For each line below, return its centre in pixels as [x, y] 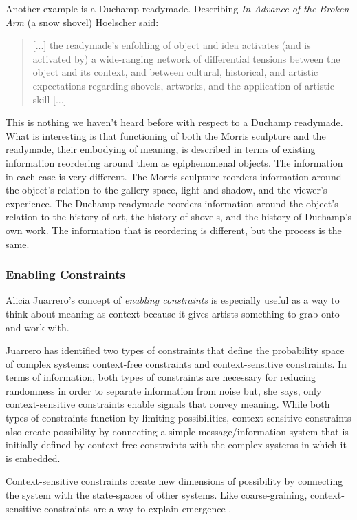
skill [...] [50, 99]
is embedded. [33, 458]
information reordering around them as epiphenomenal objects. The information [174, 162]
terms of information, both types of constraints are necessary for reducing [161, 377]
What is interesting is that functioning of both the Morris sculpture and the [166, 135]
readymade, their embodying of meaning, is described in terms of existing [161, 149]
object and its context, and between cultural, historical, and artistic [175, 72]
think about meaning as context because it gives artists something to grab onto [173, 313]
